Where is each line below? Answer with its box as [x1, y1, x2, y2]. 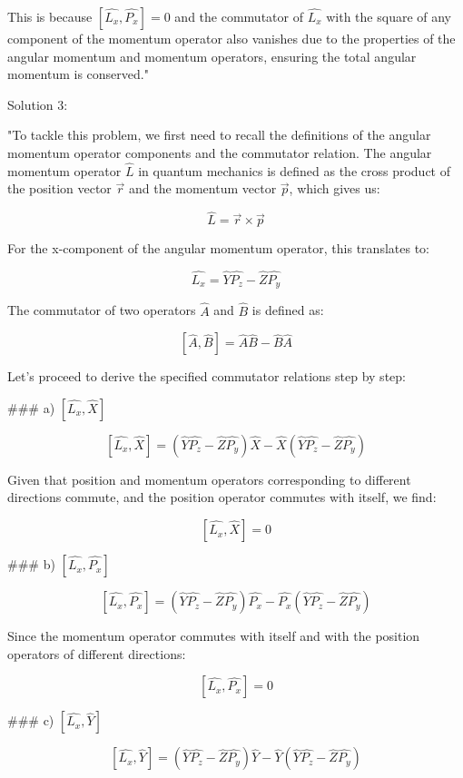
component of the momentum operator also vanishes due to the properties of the [7, 29, 456, 47]
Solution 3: [7, 94, 68, 113]
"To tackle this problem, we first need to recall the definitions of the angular [7, 125, 431, 144]
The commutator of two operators [7, 300, 196, 320]
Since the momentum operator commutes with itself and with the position [7, 626, 420, 645]
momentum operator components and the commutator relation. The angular [7, 143, 432, 162]
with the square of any [326, 7, 452, 25]
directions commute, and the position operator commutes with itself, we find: [7, 487, 437, 507]
